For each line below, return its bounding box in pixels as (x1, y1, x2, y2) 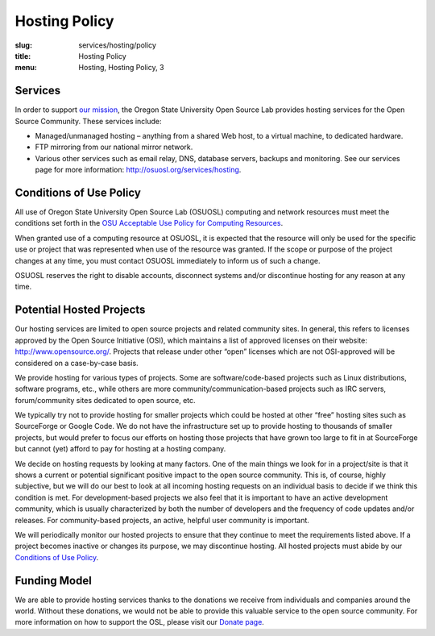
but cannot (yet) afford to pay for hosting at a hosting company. (14, 444, 226, 454)
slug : (14, 40, 32, 50)
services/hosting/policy (78, 40, 157, 50)
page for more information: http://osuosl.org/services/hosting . (35, 165, 242, 175)
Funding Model (14, 573, 92, 588)
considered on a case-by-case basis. (14, 358, 139, 368)
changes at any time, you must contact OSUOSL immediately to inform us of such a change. (14, 256, 321, 265)
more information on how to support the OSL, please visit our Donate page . (14, 617, 265, 627)
